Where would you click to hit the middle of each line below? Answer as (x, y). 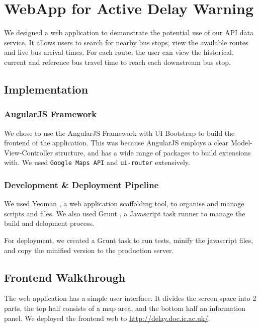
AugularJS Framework (51, 114)
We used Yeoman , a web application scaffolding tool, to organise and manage (124, 203)
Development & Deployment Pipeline (81, 184)
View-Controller (29, 152)
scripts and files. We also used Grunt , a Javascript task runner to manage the (125, 213)
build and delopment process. (49, 223)
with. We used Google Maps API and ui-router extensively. (97, 162)
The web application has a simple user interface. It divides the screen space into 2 (130, 298)
